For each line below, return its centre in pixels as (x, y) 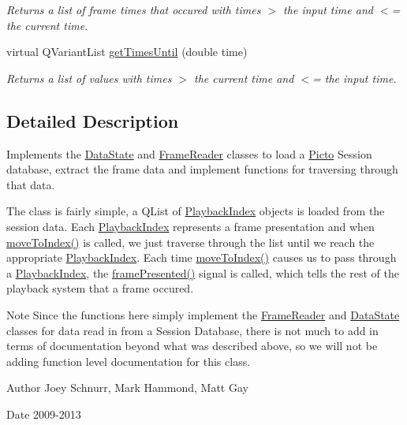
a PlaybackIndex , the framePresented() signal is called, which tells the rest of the (203, 272)
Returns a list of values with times (89, 78)
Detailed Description (93, 120)
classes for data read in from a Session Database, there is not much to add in (192, 330)
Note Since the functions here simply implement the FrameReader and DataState (203, 314)
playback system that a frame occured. (100, 288)
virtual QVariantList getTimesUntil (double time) (127, 52)
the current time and (244, 78)
